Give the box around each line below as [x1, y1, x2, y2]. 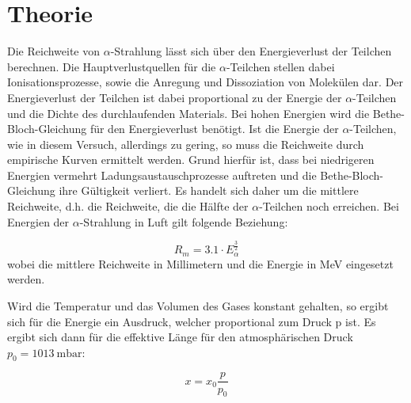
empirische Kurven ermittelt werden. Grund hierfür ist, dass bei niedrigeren [7, 151, 375, 168]
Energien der [7, 213, 70, 230]
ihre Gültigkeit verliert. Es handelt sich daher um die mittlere [59, 182, 359, 199]
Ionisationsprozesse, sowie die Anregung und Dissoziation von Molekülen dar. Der [7, 74, 404, 90]
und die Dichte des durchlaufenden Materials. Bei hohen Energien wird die [7, 105, 370, 121]
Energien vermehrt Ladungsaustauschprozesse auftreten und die [7, 166, 317, 183]
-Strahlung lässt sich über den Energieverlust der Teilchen [110, 43, 392, 59]
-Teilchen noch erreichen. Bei [259, 198, 399, 215]
